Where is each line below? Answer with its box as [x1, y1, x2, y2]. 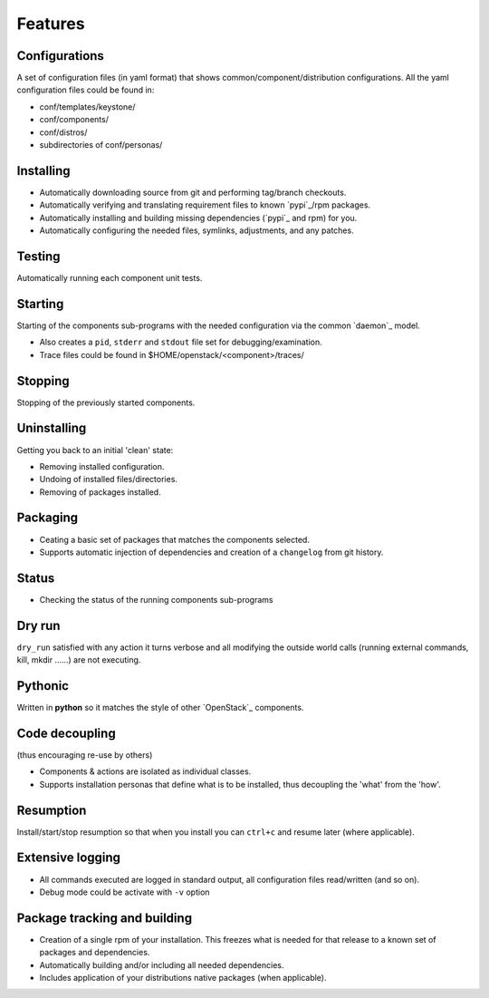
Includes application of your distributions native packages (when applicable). [39, 973, 327, 983]
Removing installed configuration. [39, 460, 165, 471]
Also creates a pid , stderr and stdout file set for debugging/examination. [39, 336, 323, 348]
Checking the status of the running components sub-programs [39, 594, 273, 605]
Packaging [16, 510, 79, 526]
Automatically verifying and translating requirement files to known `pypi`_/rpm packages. [39, 199, 371, 210]
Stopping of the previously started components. [16, 397, 196, 408]
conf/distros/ [39, 127, 88, 138]
